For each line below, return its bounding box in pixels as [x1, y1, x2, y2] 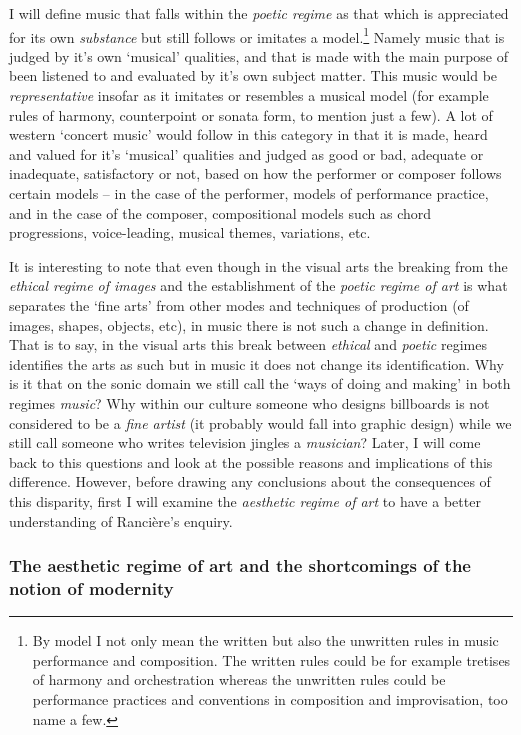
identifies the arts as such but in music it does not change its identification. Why [9, 353, 504, 374]
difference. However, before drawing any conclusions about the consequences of [9, 471, 491, 492]
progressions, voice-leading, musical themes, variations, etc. [9, 222, 371, 243]
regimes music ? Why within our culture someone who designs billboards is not [9, 392, 490, 413]
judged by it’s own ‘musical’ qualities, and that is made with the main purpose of [9, 45, 508, 66]
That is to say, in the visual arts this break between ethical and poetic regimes [9, 334, 487, 355]
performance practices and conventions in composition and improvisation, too [32, 689, 508, 710]
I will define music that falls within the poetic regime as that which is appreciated [9, 3, 509, 23]
